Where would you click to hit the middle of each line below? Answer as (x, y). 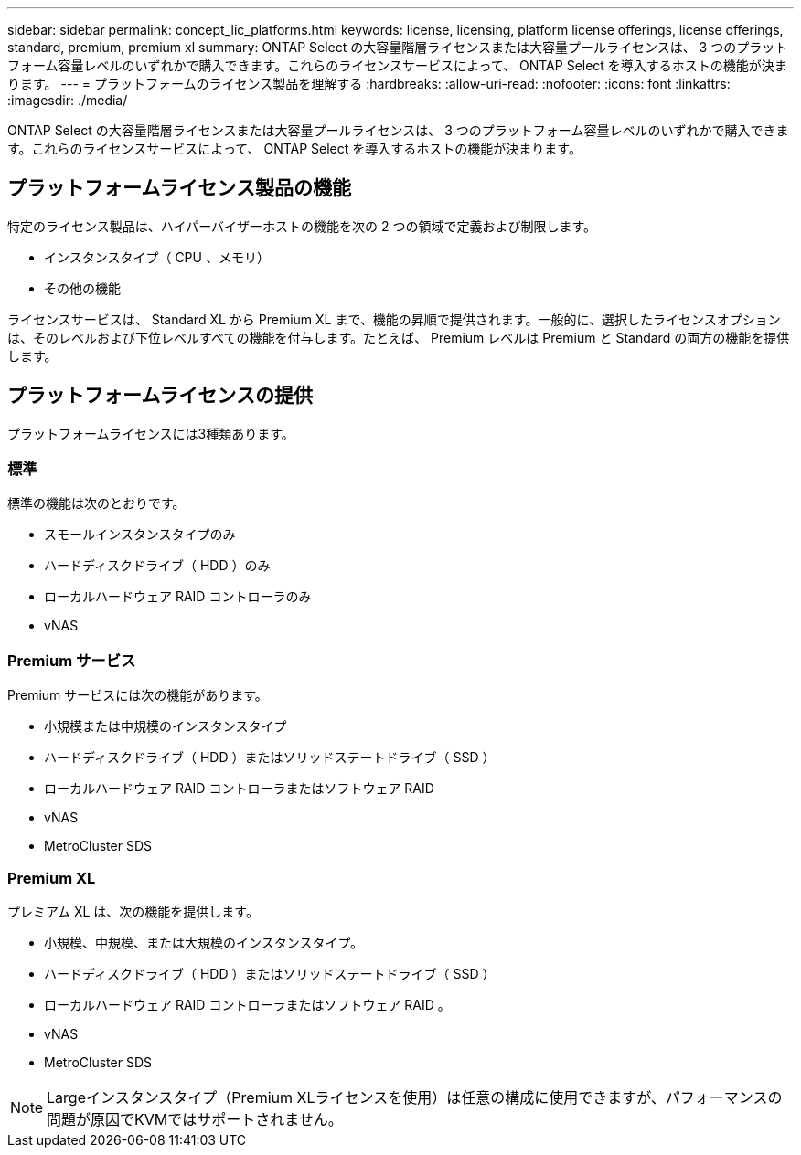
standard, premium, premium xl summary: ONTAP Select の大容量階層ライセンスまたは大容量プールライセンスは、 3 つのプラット (398, 47)
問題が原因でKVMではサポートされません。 (195, 1119)
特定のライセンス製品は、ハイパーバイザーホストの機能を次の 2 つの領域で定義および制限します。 (302, 226)
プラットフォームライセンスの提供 (160, 396)
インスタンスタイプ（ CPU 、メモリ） (157, 257)
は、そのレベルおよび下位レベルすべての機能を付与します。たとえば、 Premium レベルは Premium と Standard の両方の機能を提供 (399, 337)
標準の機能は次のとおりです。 (96, 503)
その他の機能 (82, 288)
